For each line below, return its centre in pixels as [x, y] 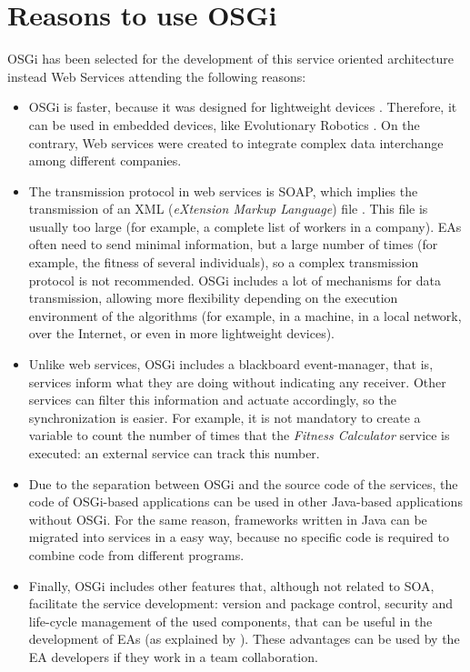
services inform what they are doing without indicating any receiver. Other [237, 381]
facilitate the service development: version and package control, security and [241, 603]
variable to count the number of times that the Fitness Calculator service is [239, 435]
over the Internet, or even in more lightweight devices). [181, 333]
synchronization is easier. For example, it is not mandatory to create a [225, 417]
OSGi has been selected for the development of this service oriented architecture [230, 59]
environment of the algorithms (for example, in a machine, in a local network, [245, 315]
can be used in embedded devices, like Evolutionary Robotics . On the [224, 124]
